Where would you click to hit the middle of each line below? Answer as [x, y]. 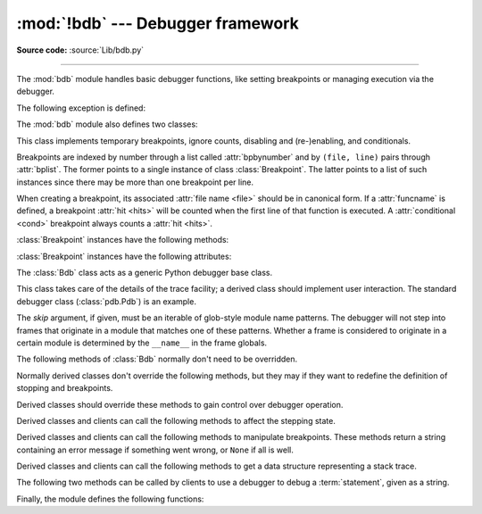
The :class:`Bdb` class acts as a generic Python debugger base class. [145, 273]
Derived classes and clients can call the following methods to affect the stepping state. [176, 420]
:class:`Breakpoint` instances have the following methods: [123, 240]
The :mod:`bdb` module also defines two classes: [107, 124]
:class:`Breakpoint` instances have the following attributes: [124, 256]
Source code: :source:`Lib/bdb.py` [80, 50]
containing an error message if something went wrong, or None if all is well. [155, 450]
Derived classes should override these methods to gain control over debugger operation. [180, 404]
